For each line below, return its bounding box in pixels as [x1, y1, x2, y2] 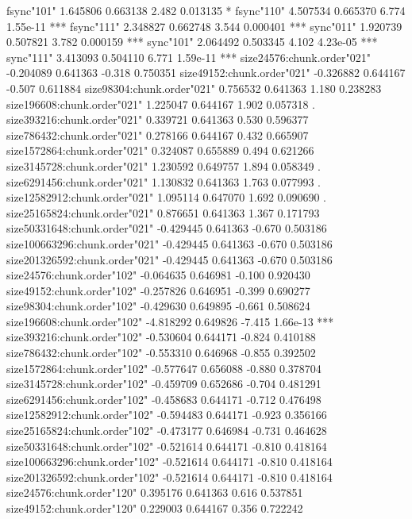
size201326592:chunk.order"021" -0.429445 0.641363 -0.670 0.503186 [6, 251, 333, 267]
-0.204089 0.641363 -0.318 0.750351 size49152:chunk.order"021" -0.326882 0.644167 [6, 64, 406, 81]
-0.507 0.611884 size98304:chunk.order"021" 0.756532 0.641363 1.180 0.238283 [6, 79, 382, 96]
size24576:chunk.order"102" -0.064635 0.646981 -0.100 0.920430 [6, 267, 310, 283]
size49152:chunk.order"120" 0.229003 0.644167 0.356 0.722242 [6, 500, 303, 516]
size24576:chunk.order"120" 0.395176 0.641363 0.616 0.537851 [6, 484, 303, 501]
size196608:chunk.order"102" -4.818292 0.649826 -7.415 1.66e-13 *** [6, 313, 334, 329]
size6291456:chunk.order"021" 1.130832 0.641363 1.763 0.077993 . [6, 173, 322, 190]
